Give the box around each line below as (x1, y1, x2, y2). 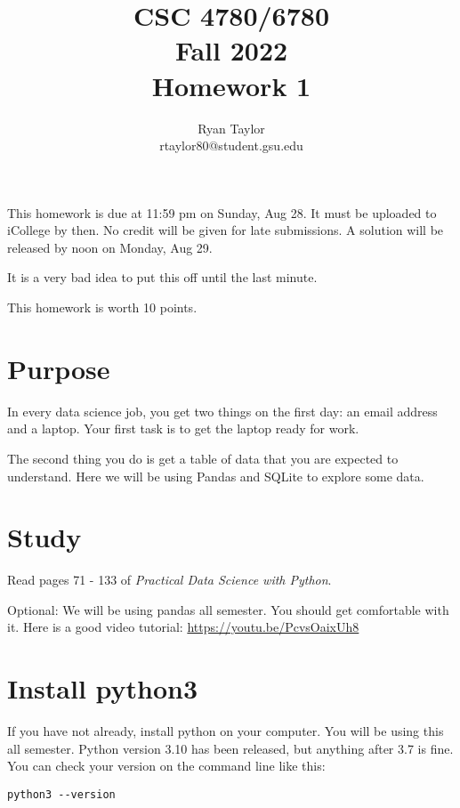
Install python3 (7, 670, 198, 707)
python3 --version (7, 788, 116, 801)
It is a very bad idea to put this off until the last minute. (7, 268, 318, 287)
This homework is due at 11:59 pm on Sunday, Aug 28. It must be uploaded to (7, 203, 437, 222)
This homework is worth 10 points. (7, 298, 198, 317)
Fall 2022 (174, 32, 288, 69)
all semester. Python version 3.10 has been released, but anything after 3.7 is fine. (7, 739, 454, 757)
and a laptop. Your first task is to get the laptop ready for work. (7, 419, 359, 438)
